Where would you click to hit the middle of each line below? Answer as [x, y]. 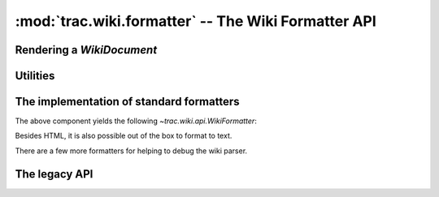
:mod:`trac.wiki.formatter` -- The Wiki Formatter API [196, 21]
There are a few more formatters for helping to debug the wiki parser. [131, 151]
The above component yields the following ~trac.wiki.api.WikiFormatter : [136, 121]
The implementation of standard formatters [127, 102]
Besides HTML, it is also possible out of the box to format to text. [124, 136]
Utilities [35, 76]
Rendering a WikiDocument [86, 50]
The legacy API [54, 174]
